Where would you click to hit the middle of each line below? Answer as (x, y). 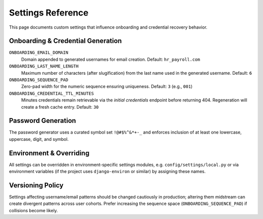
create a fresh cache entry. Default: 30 (60, 107)
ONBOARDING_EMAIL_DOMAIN (38, 53)
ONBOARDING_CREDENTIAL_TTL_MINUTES (52, 93)
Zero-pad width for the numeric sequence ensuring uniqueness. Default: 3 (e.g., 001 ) (107, 86)
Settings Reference (49, 13)
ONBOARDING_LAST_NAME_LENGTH (44, 66)
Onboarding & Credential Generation (65, 41)
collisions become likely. (33, 210)
